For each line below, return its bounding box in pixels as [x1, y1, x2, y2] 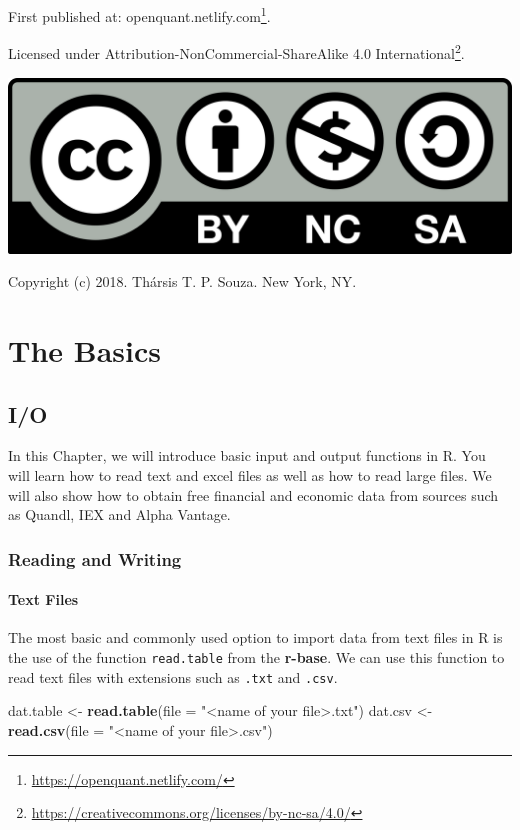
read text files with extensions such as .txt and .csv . [8, 666, 338, 687]
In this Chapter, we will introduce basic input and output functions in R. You [8, 445, 486, 466]
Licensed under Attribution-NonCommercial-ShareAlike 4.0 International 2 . [8, 40, 465, 63]
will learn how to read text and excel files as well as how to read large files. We [8, 465, 492, 486]
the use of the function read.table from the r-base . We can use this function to [8, 647, 505, 668]
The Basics [8, 330, 161, 371]
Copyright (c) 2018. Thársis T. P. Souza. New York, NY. [8, 271, 357, 292]
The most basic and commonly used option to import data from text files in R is [8, 627, 503, 648]
